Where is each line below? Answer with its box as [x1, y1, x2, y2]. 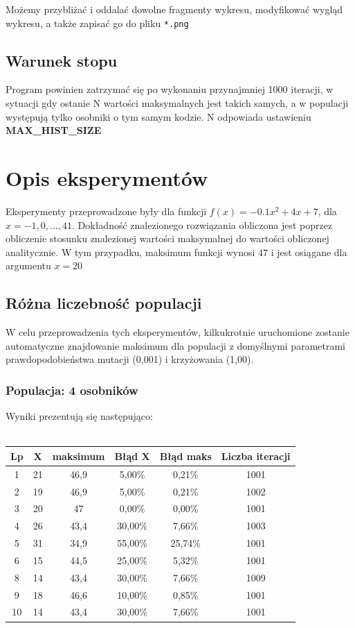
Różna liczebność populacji [6, 292, 202, 314]
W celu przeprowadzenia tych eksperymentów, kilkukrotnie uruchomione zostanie [6, 325, 349, 339]
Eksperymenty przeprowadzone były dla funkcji [6, 203, 207, 218]
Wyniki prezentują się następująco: [6, 409, 153, 423]
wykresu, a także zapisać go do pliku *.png [6, 15, 189, 30]
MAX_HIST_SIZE [6, 123, 102, 137]
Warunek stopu [6, 49, 118, 71]
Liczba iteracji [221, 448, 291, 463]
